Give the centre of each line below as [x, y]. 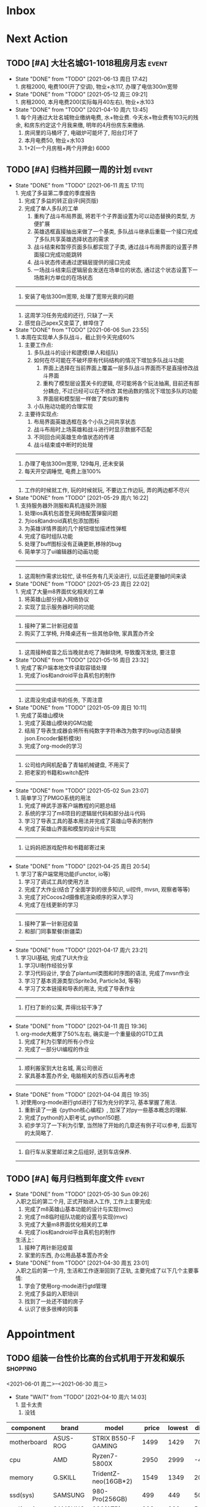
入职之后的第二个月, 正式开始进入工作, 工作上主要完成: [83, 1201]
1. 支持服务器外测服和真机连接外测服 [61, 505]
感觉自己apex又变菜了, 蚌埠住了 [64, 323]
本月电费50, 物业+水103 [54, 140]
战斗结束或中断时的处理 [63, 445]
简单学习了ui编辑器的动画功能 [62, 552]
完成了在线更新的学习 [51, 905]
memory [21, 1477]
